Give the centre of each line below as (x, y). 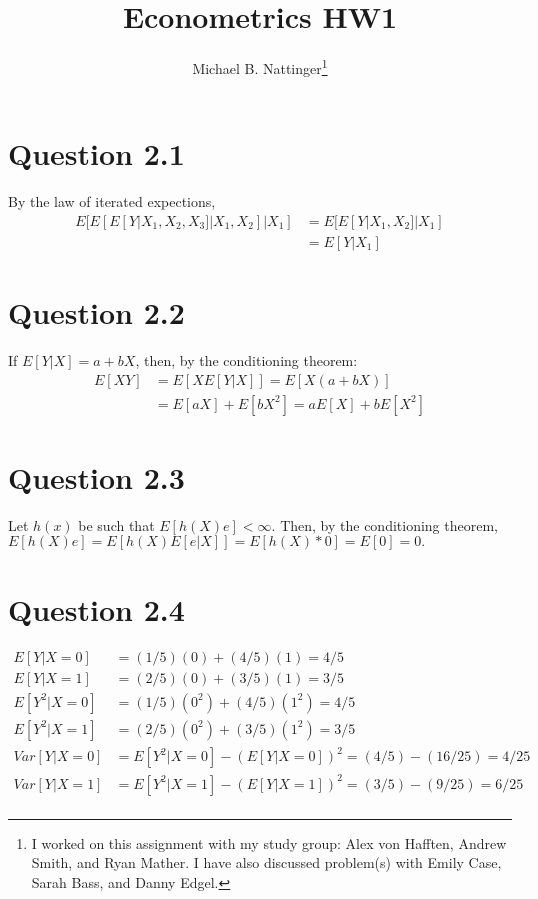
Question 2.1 (96, 153)
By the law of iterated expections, (112, 201)
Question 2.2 (96, 312)
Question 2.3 (96, 476)
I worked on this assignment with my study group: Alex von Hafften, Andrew (269, 842)
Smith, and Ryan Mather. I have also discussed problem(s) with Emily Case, (266, 862)
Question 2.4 (96, 608)
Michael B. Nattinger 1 (260, 66)
